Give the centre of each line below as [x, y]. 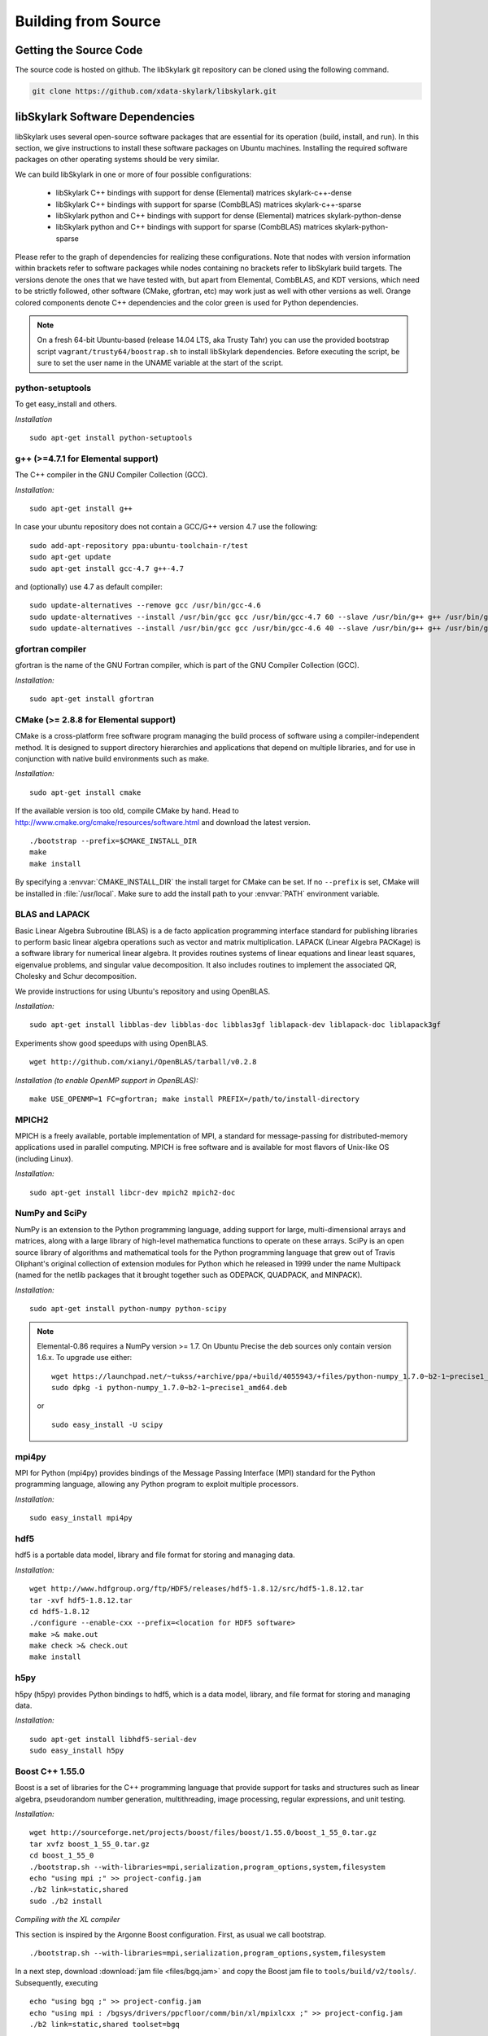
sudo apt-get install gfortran [92, 699]
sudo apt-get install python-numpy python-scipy [128, 1309]
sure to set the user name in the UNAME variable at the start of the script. [160, 363]
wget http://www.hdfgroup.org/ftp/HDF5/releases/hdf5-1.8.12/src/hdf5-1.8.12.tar [197, 1589]
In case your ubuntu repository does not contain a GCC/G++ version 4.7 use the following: [166, 527]
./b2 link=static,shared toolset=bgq [105, 2024]
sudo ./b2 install [66, 1901]
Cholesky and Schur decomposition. [76, 976]
